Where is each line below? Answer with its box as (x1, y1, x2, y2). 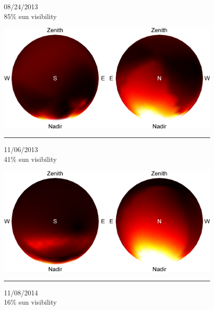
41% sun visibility (4, 154, 57, 164)
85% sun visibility (4, 11, 57, 21)
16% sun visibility (4, 297, 57, 307)
